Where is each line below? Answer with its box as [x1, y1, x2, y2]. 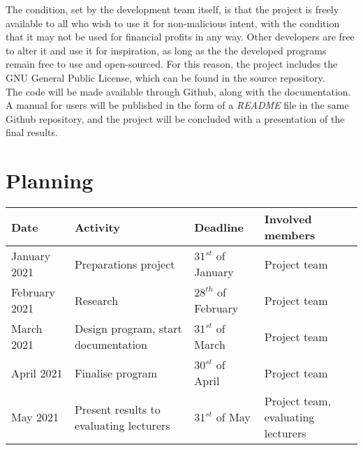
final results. [6, 125, 58, 140]
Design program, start [74, 320, 182, 337]
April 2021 [11, 364, 63, 381]
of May [216, 409, 251, 426]
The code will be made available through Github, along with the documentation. [6, 84, 351, 98]
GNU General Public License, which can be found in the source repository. [6, 70, 325, 84]
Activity [74, 218, 120, 235]
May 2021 [11, 409, 59, 426]
